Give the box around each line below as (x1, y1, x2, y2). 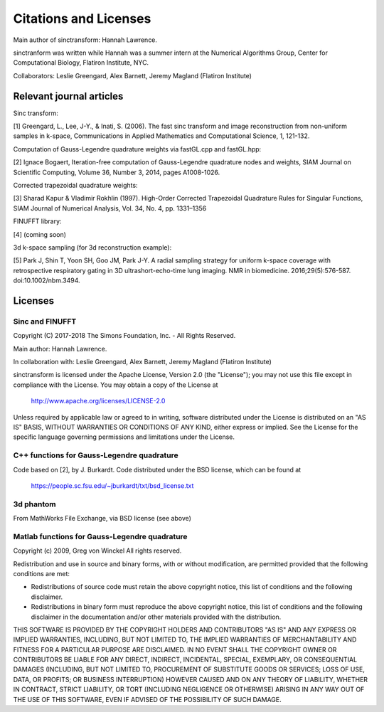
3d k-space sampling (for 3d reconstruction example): (13, 243, 172, 252)
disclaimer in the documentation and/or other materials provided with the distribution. (31, 612, 282, 621)
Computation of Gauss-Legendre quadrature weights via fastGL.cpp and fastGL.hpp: (13, 144, 262, 153)
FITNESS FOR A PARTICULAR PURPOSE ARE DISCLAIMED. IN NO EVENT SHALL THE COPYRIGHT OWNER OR (13, 645, 337, 654)
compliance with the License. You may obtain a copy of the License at (13, 381, 218, 389)
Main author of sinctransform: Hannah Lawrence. (13, 36, 158, 44)
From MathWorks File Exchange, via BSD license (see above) (13, 514, 192, 523)
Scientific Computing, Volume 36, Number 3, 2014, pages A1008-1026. (13, 168, 220, 176)
